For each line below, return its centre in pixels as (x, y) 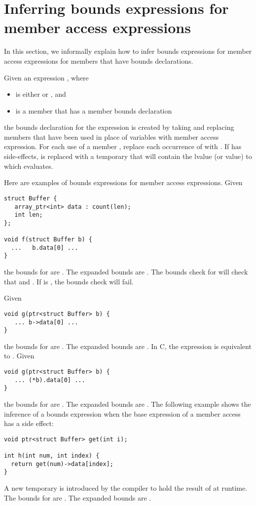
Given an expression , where (46, 77)
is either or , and (41, 94)
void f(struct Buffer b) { (48, 240)
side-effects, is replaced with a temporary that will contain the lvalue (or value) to (128, 156)
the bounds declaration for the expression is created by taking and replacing (119, 127)
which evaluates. (29, 166)
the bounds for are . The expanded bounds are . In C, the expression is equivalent (128, 346)
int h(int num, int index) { (52, 456)
